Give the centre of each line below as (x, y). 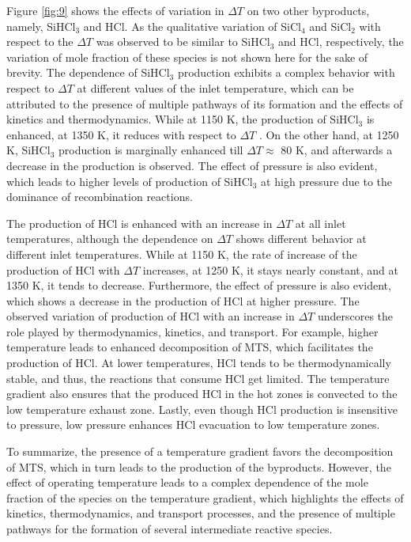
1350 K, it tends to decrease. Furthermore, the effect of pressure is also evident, (199, 285)
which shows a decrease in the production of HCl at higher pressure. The (183, 300)
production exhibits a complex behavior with (286, 72)
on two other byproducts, (308, 10)
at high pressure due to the (327, 181)
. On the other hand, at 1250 (329, 134)
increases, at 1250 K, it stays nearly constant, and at (270, 269)
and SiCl (330, 26)
